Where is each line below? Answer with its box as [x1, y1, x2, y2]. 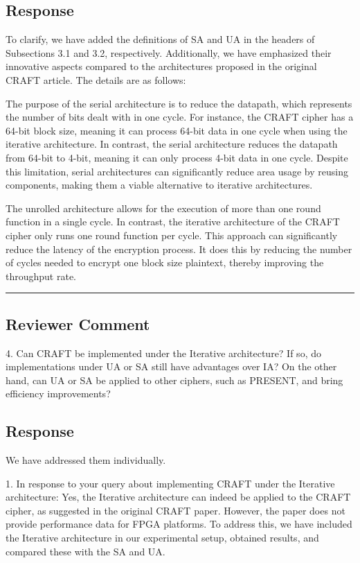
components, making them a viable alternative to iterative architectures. [6, 177, 313, 192]
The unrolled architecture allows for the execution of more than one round [6, 200, 321, 215]
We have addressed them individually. [6, 453, 166, 467]
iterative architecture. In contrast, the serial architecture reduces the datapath [6, 137, 338, 151]
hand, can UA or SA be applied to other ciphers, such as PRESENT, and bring [6, 372, 343, 387]
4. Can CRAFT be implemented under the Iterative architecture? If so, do [6, 345, 321, 360]
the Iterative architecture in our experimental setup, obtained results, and [6, 530, 319, 545]
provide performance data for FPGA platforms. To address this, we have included [6, 517, 352, 531]
